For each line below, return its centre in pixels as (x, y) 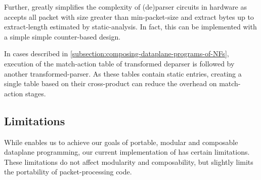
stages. (35, 93)
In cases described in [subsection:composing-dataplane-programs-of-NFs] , (117, 53)
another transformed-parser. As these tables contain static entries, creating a (123, 73)
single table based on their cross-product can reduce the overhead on (111, 83)
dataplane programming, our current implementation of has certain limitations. (127, 152)
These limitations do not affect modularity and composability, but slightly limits (129, 161)
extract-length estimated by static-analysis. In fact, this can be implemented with (130, 27)
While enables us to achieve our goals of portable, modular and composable (121, 142)
